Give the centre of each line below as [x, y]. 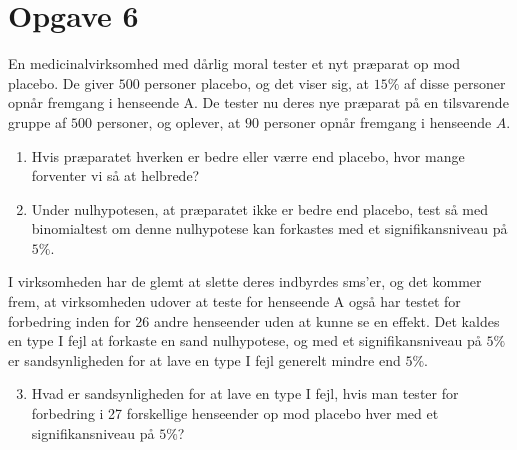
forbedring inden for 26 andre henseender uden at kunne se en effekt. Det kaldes [254, 320]
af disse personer [455, 82]
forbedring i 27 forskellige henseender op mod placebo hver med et [235, 413]
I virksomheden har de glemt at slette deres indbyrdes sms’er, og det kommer [245, 281]
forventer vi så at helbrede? [115, 175]
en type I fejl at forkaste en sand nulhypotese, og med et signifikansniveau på [245, 340]
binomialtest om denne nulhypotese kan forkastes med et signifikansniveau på [269, 228]
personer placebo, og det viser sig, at [257, 82]
